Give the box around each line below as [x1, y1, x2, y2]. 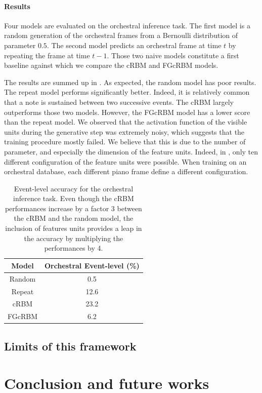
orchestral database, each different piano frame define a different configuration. [4, 166, 248, 177]
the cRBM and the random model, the [14, 213, 134, 223]
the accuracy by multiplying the [24, 232, 123, 243]
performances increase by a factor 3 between [5, 203, 142, 213]
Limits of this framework [4, 338, 137, 353]
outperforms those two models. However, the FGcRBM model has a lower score [4, 106, 250, 117]
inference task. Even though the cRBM [13, 193, 134, 204]
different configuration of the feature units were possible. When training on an [4, 156, 247, 167]
